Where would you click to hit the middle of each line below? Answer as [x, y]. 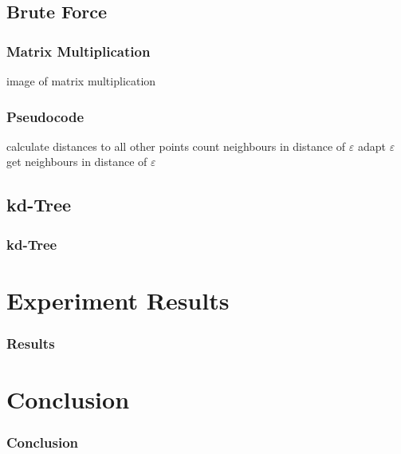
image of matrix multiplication [81, 81]
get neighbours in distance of [77, 162]
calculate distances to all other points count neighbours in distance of [176, 146]
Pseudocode [45, 116]
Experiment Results [118, 300]
